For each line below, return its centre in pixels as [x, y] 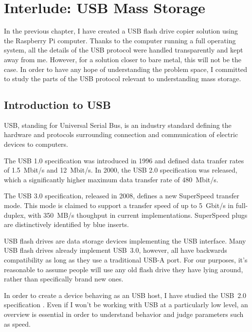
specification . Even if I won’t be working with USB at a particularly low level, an [126, 305]
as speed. [17, 323]
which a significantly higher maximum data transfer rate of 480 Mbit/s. [111, 179]
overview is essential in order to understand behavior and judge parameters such [124, 314]
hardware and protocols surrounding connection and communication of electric [121, 134]
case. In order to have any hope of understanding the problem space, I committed [126, 69]
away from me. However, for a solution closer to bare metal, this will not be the [123, 59]
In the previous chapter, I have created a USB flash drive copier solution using [121, 31]
